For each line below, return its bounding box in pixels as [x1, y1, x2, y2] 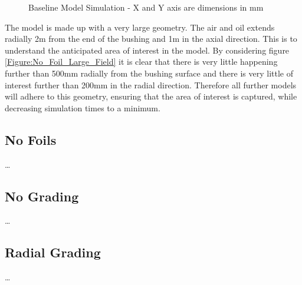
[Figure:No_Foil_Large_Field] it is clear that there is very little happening [5, 55, 278, 68]
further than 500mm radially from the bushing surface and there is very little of [5, 67, 293, 79]
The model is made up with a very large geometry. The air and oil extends [5, 21, 275, 33]
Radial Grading [5, 243, 101, 261]
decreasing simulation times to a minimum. [5, 101, 160, 114]
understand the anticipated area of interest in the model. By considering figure [5, 44, 290, 56]
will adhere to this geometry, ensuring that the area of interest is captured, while [5, 90, 297, 102]
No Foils [5, 130, 57, 148]
